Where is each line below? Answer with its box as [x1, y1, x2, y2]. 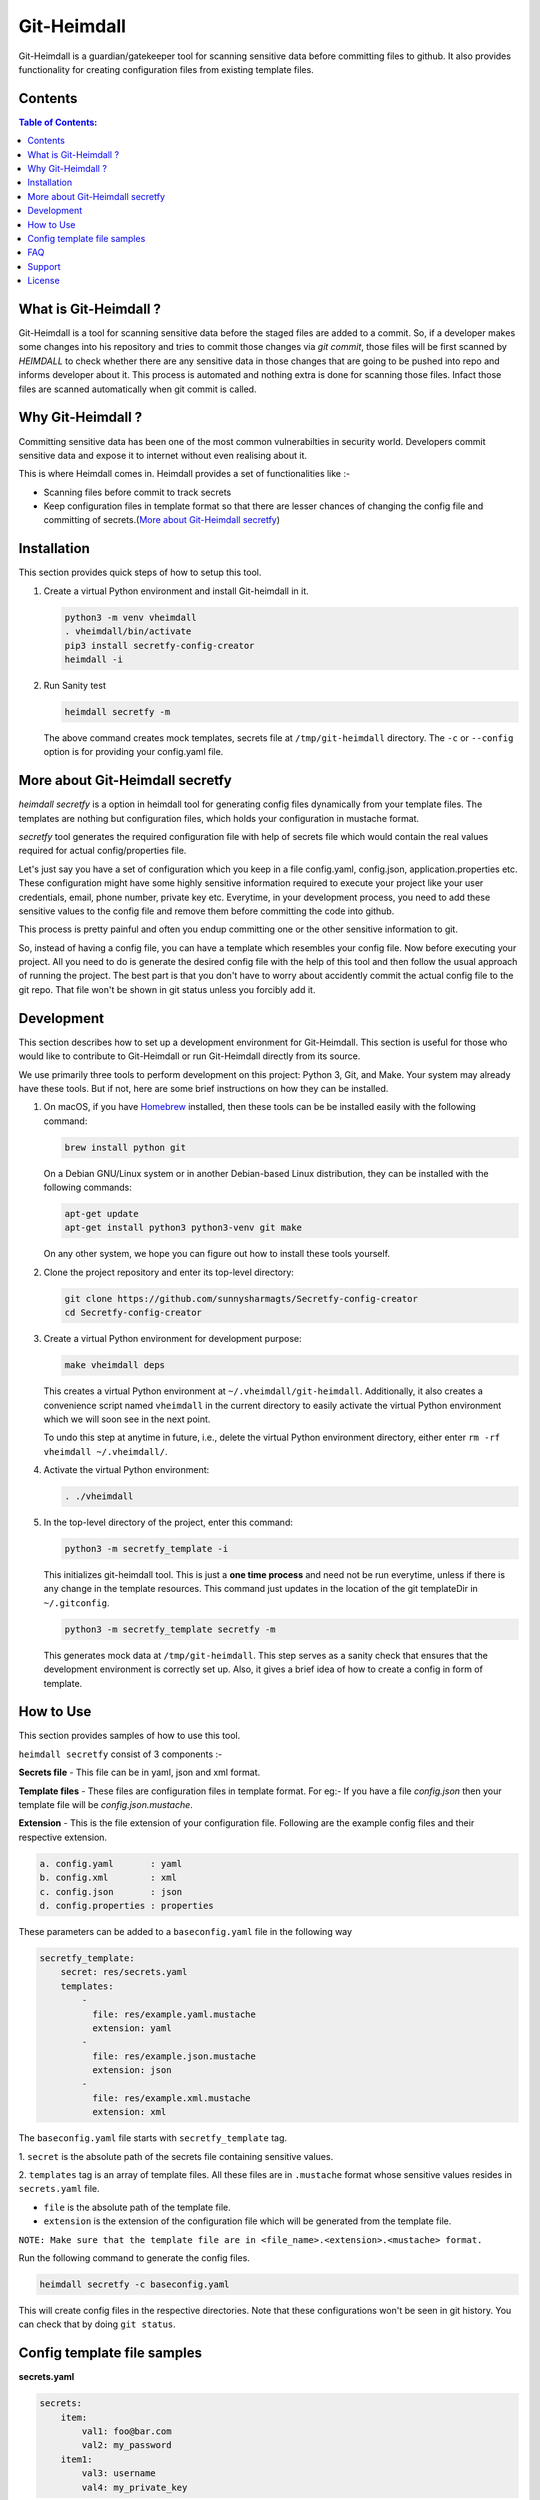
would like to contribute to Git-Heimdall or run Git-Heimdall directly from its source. [18, 1050, 361, 1062]
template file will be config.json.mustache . [18, 1799, 194, 1811]
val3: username [81, 2468, 157, 2479]
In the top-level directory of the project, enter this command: [43, 1516, 294, 1529]
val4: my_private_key [81, 2481, 188, 2493]
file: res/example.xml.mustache [91, 2092, 251, 2104]
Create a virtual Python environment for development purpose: [43, 1333, 302, 1345]
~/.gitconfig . [43, 1596, 110, 1609]
